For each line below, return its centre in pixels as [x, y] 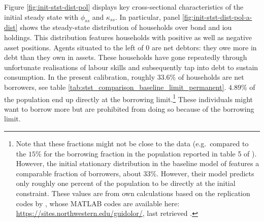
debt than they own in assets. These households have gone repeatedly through [126, 57]
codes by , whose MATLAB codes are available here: [98, 203]
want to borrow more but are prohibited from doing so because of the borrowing [129, 108]
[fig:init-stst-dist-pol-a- [217, 17]
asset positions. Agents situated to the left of [74, 47]
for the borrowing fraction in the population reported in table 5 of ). [150, 153]
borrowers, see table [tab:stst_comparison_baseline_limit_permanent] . [115, 87]
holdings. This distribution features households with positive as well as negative [128, 37]
